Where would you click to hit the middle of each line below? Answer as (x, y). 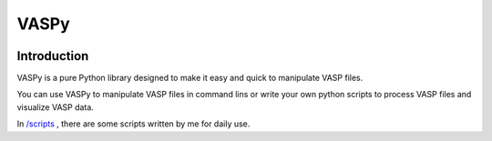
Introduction (53, 56)
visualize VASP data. (56, 107)
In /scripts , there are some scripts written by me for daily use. (133, 124)
